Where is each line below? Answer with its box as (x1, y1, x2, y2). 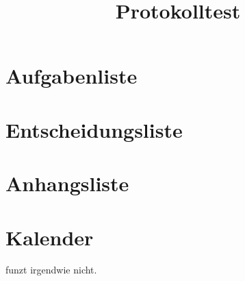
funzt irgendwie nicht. (5, 262, 97, 277)
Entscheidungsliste (5, 115, 183, 143)
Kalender (5, 223, 94, 251)
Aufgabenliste (5, 62, 138, 90)
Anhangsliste (5, 169, 129, 197)
